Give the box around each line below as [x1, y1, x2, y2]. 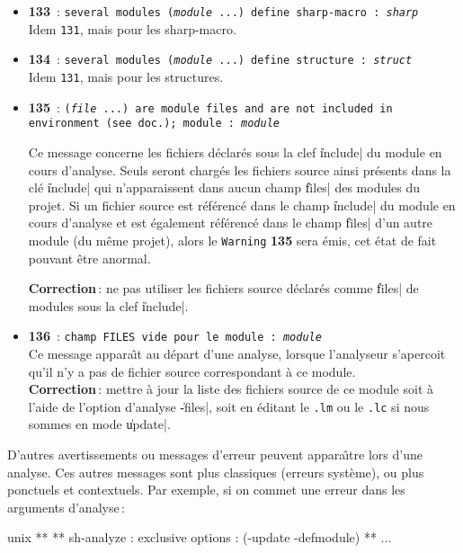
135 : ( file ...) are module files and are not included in [28, 97, 393, 116]
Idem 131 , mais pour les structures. [28, 67, 224, 85]
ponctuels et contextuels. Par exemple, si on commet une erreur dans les [7, 480, 405, 499]
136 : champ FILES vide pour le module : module [28, 326, 322, 345]
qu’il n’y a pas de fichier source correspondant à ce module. [28, 361, 356, 380]
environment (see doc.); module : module [28, 117, 280, 130]
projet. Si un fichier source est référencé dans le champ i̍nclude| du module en [28, 195, 456, 214]
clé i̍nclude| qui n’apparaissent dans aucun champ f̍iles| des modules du [28, 178, 421, 197]
